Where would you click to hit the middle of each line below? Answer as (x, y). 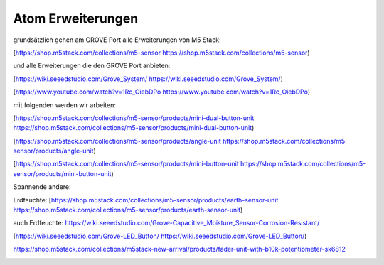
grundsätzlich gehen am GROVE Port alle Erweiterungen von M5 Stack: (117, 40)
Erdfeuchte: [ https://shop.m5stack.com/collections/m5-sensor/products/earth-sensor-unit (146, 200)
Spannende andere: (42, 187)
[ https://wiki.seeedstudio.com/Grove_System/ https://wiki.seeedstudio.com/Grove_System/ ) (148, 79)
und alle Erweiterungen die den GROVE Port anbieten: (92, 66)
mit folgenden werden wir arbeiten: (65, 105)
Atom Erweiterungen (76, 18)
